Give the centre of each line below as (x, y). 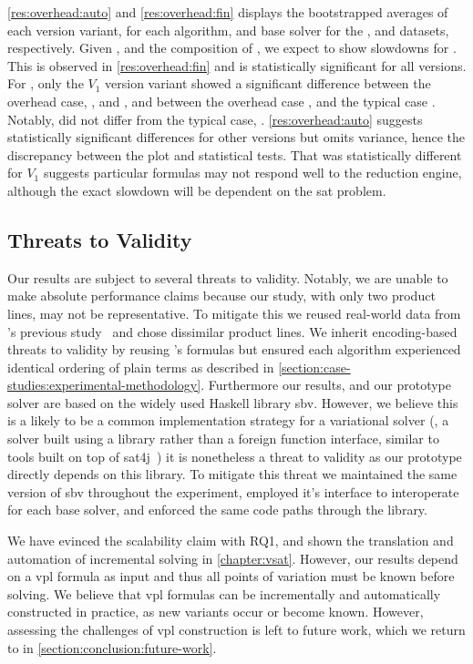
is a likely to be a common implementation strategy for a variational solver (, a (228, 420)
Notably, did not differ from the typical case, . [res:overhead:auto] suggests (215, 119)
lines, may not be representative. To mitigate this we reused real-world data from (234, 313)
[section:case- (314, 367)
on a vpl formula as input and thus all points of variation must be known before (231, 576)
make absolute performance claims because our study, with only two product (221, 296)
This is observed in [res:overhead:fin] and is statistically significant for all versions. (237, 65)
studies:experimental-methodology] (104, 385)
